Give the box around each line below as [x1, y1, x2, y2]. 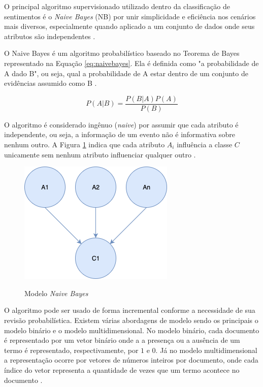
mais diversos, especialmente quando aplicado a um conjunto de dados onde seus [4, 21, 255, 31]
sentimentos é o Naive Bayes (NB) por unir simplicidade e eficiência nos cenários [4, 11, 256, 21]
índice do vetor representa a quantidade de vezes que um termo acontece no [4, 364, 240, 375]
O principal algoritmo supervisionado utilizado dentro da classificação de [4, 1, 231, 11]
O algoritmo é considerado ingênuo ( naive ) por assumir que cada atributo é [4, 119, 239, 130]
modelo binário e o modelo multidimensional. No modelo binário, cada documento [4, 325, 259, 335]
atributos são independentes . [4, 30, 95, 41]
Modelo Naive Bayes [24, 287, 88, 298]
